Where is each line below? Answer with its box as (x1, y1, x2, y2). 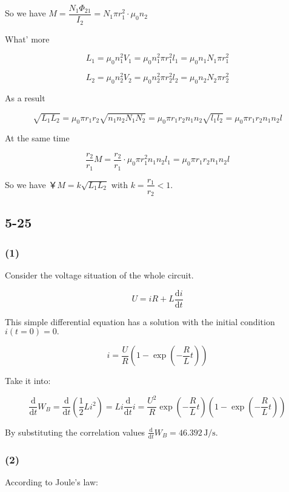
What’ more (5, 32, 50, 45)
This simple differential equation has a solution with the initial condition (5, 315, 275, 328)
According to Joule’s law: (5, 475, 98, 488)
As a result (5, 91, 45, 104)
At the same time (5, 132, 70, 144)
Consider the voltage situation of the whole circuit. (5, 269, 194, 281)
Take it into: (5, 374, 51, 387)
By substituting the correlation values (5, 425, 145, 438)
